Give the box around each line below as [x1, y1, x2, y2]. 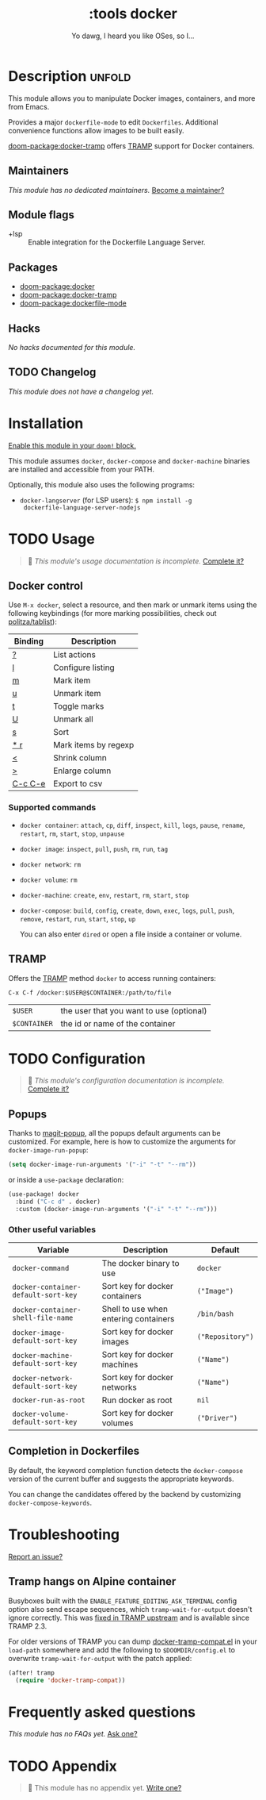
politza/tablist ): [8, 617, 57, 627]
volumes [101, 1417, 134, 1429]
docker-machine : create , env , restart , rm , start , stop [19, 890, 190, 899]
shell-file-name [12, 1313, 74, 1322]
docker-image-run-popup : [8, 1145, 89, 1155]
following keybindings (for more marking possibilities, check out [8, 609, 217, 618]
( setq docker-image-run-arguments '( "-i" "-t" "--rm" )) [8, 1160, 196, 1169]
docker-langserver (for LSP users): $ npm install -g [19, 495, 192, 505]
